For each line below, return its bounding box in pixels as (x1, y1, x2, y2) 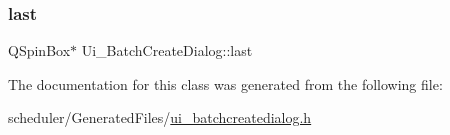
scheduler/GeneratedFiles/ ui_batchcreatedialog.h (8, 107, 312, 128)
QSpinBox (8, 40, 71, 61)
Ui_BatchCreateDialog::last (81, 40, 253, 61)
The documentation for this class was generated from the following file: (8, 73, 443, 94)
